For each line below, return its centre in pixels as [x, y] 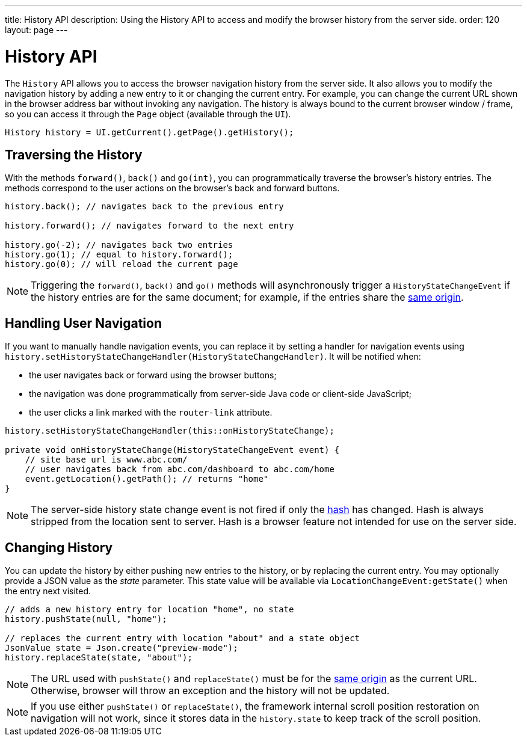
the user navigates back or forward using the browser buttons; [153, 375]
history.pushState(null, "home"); [86, 619]
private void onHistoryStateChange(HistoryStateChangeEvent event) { [172, 450]
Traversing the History [74, 155]
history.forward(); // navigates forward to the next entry [149, 226]
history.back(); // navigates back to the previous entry [144, 207]
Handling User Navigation [83, 323]
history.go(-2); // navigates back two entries [119, 245]
